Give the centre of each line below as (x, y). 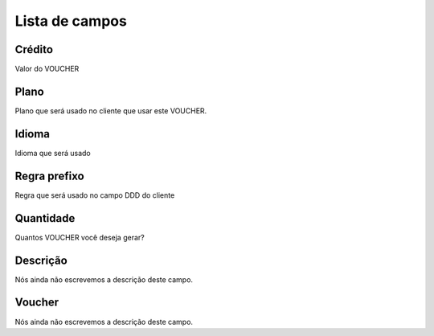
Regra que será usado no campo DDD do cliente (95, 195)
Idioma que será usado (53, 153)
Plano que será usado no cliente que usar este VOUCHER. (111, 111)
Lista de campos (71, 21)
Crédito (34, 49)
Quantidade (45, 218)
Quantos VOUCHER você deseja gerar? (80, 237)
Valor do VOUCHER (47, 69)
